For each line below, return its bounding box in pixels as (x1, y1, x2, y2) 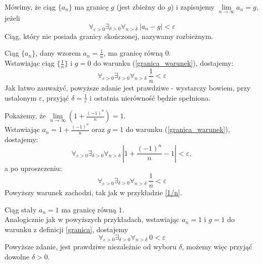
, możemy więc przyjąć (182, 241, 252, 252)
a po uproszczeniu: (5, 162, 62, 173)
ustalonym (5, 92, 37, 103)
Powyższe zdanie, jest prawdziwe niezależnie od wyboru (5, 241, 177, 252)
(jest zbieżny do (116, 2, 165, 12)
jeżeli (5, 13, 20, 23)
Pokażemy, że (5, 110, 46, 121)
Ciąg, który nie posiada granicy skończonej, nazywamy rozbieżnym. (5, 30, 213, 41)
